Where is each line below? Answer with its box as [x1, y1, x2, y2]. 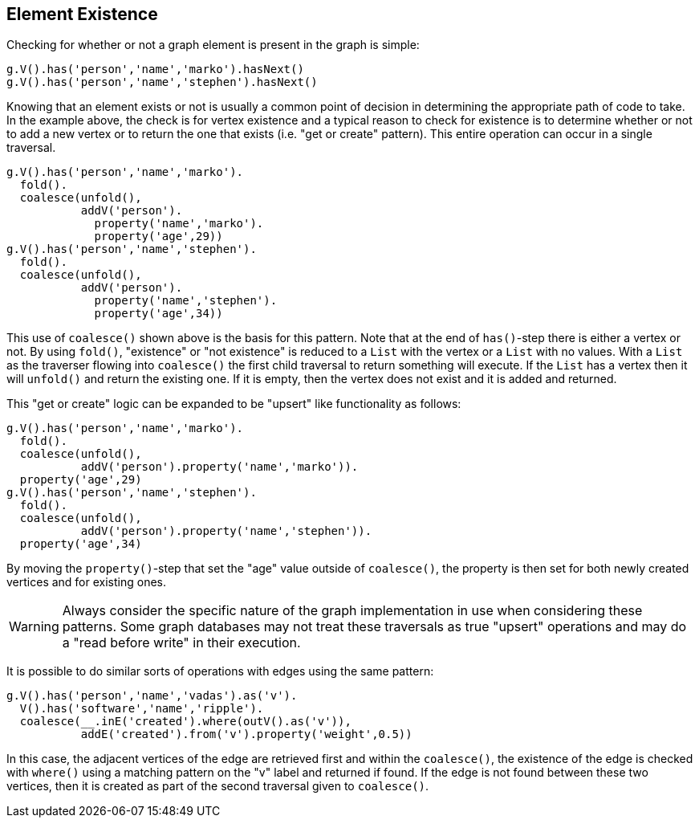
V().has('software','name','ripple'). [19, 702, 264, 716]
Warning [9, 618, 59, 635]
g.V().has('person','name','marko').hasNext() [6, 63, 304, 76]
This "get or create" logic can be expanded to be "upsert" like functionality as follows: [6, 397, 461, 411]
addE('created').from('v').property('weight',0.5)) [80, 728, 412, 741]
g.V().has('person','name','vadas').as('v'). [6, 689, 298, 703]
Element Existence [6, 4, 158, 24]
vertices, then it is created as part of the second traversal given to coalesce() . [6, 779, 429, 793]
